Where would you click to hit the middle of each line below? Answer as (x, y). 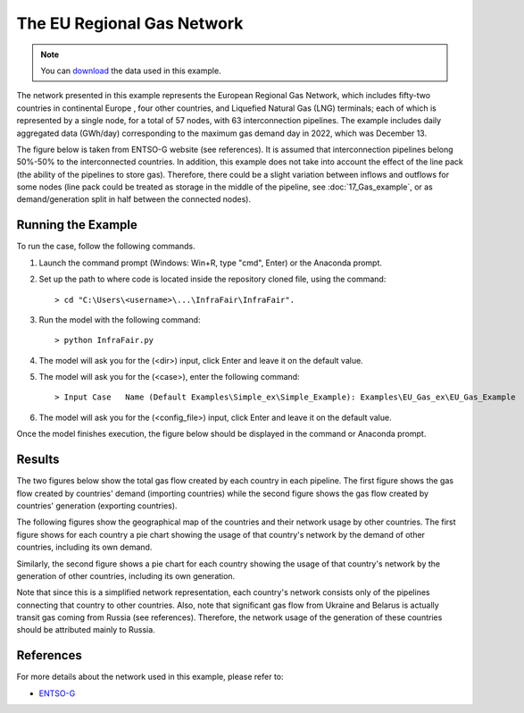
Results (38, 460)
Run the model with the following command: (120, 319)
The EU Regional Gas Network (130, 23)
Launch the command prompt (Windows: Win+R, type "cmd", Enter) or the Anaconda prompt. (211, 263)
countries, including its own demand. (84, 547)
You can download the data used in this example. (131, 71)
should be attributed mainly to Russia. (86, 630)
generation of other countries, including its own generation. (126, 575)
